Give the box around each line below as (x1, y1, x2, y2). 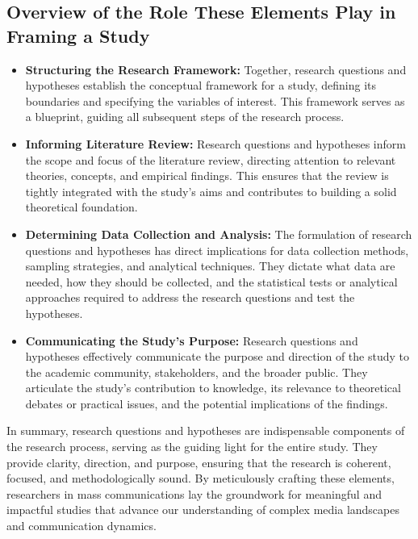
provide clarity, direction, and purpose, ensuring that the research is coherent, (6, 453, 391, 470)
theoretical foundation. (25, 198, 138, 215)
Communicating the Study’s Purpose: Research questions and (25, 332, 358, 349)
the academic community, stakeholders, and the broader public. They (25, 363, 368, 380)
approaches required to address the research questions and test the (25, 289, 355, 306)
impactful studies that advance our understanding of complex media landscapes (6, 501, 399, 518)
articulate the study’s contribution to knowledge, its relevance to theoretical (25, 379, 401, 396)
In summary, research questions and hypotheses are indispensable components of (6, 422, 405, 439)
